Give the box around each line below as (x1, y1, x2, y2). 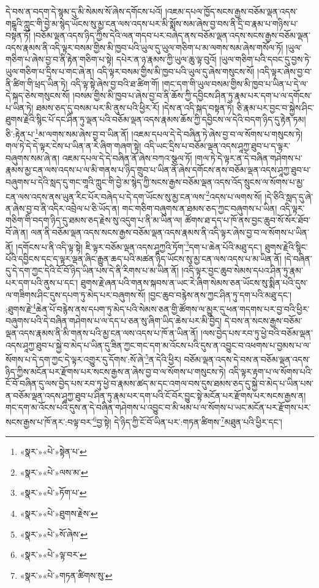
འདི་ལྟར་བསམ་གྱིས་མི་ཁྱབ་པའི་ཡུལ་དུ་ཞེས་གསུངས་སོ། (97, 64, 255, 77)
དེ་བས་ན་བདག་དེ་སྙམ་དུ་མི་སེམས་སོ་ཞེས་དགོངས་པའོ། (6, 5, 163, 17)
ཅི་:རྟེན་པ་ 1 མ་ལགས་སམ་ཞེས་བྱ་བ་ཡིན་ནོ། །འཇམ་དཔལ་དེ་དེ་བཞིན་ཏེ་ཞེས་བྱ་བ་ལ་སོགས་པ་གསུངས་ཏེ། (6, 125, 303, 140)
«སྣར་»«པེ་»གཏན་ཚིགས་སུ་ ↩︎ (20, 568, 113, 581)
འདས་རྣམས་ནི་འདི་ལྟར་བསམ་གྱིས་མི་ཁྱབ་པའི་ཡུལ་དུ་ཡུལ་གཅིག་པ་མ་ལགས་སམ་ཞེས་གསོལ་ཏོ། (6, 41, 283, 53)
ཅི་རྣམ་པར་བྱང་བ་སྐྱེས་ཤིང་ (236, 101, 314, 114)
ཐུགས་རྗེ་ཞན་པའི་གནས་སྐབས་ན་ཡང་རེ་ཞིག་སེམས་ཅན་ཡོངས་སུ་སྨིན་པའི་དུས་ (80, 276, 308, 289)
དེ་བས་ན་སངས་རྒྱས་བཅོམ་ (224, 314, 302, 327)
